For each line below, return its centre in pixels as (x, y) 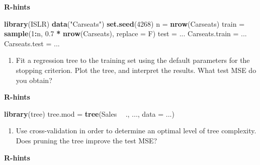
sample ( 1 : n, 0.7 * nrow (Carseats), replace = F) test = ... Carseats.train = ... (125, 33)
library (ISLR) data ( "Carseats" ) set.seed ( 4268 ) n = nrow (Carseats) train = (124, 23)
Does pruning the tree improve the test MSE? (86, 140)
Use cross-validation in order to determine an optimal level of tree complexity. (136, 131)
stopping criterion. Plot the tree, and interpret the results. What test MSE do (136, 70)
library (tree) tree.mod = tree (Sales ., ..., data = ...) (89, 113)
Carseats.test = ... (32, 43)
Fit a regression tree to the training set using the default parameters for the (133, 60)
